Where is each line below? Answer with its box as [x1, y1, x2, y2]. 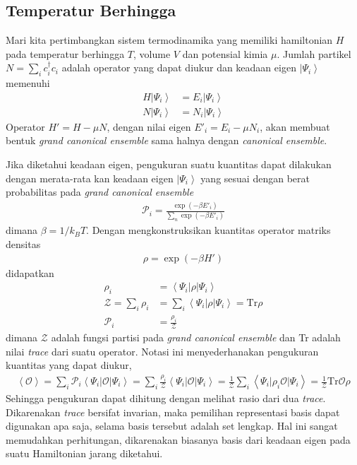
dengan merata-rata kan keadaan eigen [6, 170, 174, 185]
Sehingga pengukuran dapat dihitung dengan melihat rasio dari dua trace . [6, 391, 326, 406]
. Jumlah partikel [277, 46, 351, 61]
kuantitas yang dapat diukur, [6, 358, 132, 372]
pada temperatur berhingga [6, 46, 125, 61]
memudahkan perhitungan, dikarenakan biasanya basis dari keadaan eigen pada [6, 432, 351, 447]
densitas [6, 236, 41, 251]
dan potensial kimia [182, 46, 268, 61]
